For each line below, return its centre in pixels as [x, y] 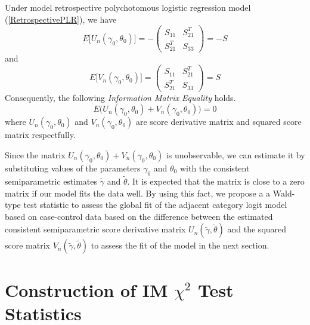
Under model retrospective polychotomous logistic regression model [128, 7]
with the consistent [215, 168]
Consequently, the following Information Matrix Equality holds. [120, 97]
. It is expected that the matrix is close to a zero [216, 181]
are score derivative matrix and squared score [218, 122]
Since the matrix [35, 155]
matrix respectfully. [40, 135]
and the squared [257, 229]
